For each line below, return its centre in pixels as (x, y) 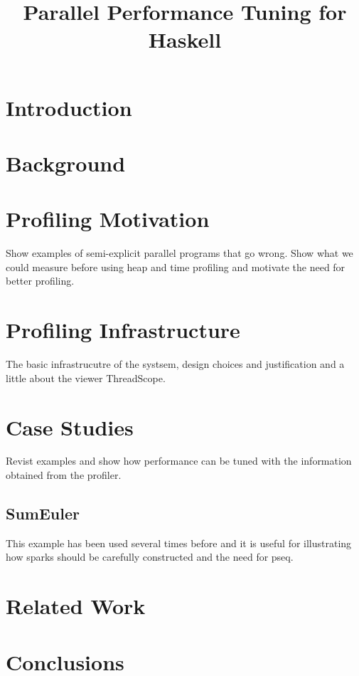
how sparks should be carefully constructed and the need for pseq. (150, 557)
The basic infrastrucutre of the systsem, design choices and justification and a (175, 364)
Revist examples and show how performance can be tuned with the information (179, 461)
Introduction (69, 107)
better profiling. (40, 281)
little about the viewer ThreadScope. (86, 377)
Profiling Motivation (108, 219)
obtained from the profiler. (64, 475)
